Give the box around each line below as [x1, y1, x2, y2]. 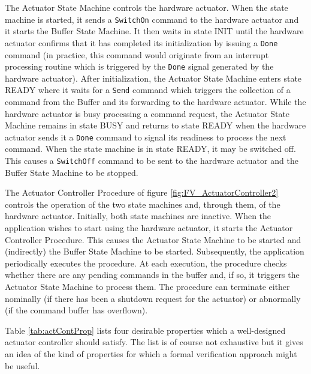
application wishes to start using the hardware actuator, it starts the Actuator [5, 222, 293, 234]
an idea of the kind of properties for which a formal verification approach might [5, 348, 297, 360]
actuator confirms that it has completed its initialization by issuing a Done [5, 36, 278, 49]
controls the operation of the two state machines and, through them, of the [5, 198, 280, 210]
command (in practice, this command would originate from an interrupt [5, 48, 269, 61]
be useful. [5, 359, 40, 372]
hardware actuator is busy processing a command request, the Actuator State [5, 107, 290, 119]
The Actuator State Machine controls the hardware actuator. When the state [5, 1, 288, 13]
